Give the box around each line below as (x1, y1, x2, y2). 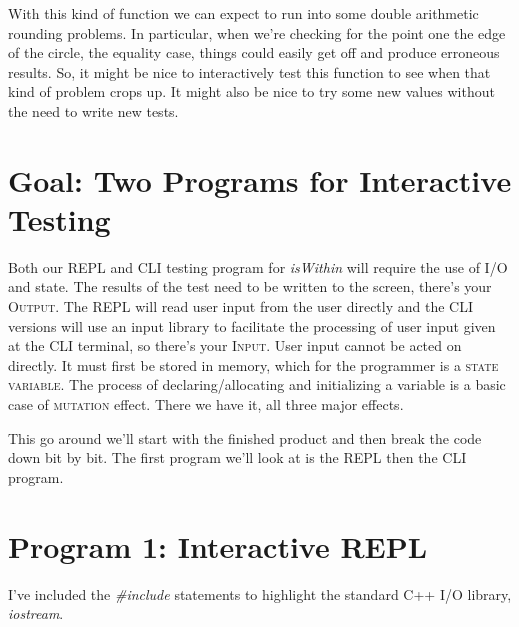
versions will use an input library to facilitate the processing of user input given (8, 315, 496, 336)
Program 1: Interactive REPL (8, 525, 428, 566)
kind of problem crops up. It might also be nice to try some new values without (8, 81, 495, 102)
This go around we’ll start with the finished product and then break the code (8, 427, 482, 448)
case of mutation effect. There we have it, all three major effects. (8, 394, 404, 415)
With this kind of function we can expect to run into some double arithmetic (8, 3, 479, 23)
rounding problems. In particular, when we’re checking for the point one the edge (8, 22, 506, 43)
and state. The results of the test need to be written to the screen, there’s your (8, 276, 492, 297)
